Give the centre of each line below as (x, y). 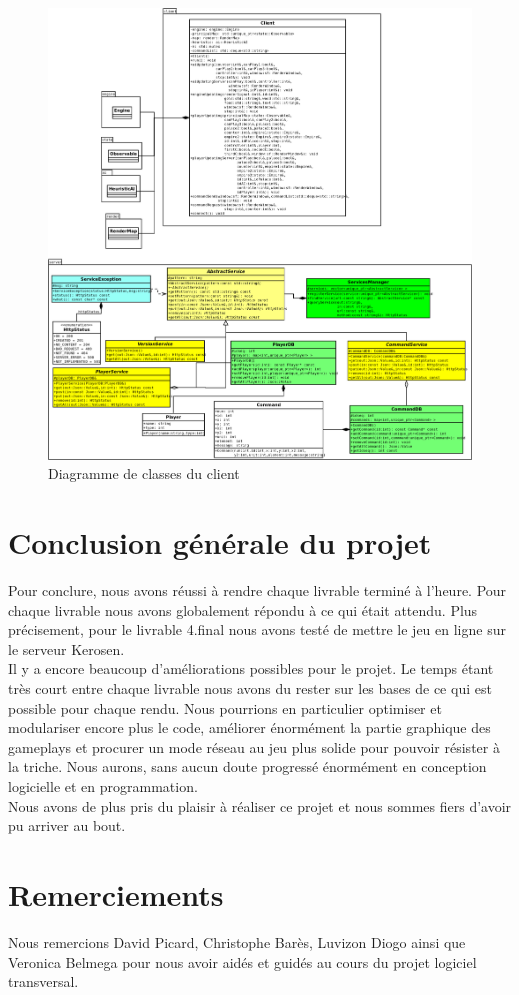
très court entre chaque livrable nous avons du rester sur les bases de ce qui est (250, 688)
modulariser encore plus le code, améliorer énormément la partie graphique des (249, 727)
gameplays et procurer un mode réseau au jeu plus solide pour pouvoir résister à (254, 746)
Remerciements (116, 894)
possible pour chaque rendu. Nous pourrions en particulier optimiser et (225, 707)
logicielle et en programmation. (103, 786)
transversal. (43, 981)
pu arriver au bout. (67, 825)
